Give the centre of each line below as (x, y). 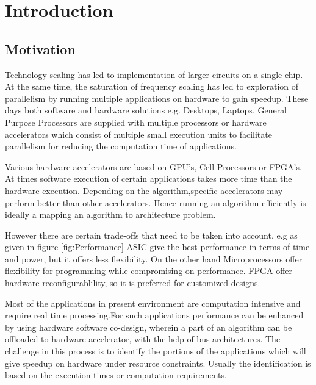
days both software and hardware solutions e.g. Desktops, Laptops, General (146, 110)
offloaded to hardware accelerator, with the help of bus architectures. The (143, 339)
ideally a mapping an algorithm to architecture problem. (110, 214)
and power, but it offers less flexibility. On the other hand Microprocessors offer (154, 258)
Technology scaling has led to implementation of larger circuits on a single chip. (154, 74)
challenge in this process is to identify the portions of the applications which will (156, 351)
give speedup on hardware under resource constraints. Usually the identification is (158, 363)
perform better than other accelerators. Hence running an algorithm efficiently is (156, 202)
